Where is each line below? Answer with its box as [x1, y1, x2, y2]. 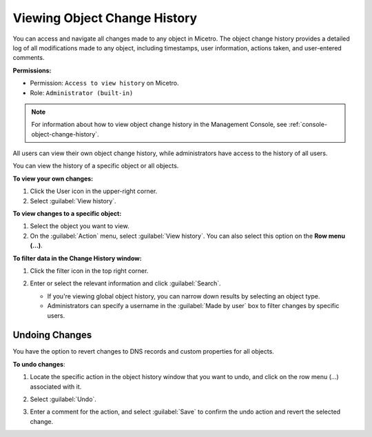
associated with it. [30, 383, 82, 391]
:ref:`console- [288, 121, 327, 129]
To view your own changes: [12, 174, 94, 183]
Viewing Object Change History [12, 10, 198, 26]
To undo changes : [12, 360, 65, 368]
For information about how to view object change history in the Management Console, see [31, 121, 287, 129]
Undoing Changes [12, 329, 92, 341]
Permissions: [12, 66, 52, 74]
